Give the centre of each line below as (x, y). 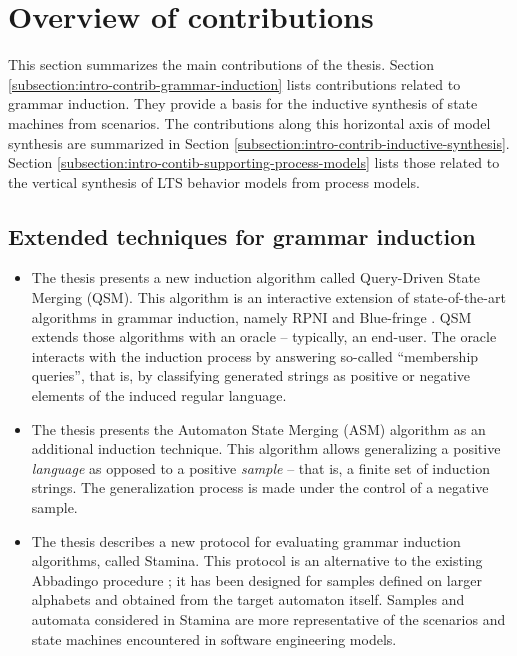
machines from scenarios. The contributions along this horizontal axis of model (249, 122)
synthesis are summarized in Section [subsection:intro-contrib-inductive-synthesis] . (259, 142)
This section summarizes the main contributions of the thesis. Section (221, 64)
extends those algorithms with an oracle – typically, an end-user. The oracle (264, 336)
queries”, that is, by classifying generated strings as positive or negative (251, 375)
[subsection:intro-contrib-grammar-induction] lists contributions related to (234, 83)
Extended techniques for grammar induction (242, 235)
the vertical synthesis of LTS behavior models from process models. (214, 181)
